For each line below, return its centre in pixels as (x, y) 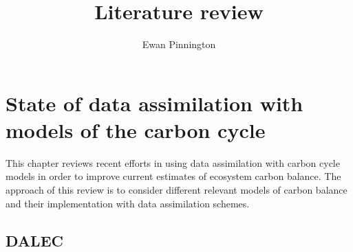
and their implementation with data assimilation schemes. (128, 203)
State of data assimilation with (154, 103)
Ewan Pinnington (179, 44)
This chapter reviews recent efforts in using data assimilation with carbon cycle (173, 162)
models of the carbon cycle (136, 129)
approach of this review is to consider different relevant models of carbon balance (176, 190)
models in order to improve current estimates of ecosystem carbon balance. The (173, 176)
